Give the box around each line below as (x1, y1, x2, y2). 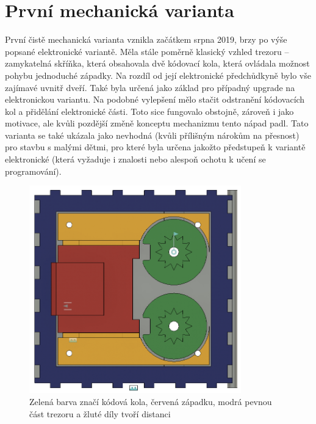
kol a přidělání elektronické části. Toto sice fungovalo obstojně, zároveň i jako (5, 104, 294, 117)
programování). (5, 164, 62, 177)
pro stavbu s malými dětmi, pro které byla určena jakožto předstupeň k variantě (5, 141, 306, 153)
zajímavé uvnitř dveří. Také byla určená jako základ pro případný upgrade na (5, 81, 295, 93)
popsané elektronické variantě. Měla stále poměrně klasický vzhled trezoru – (5, 45, 289, 57)
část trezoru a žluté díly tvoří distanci (29, 407, 171, 420)
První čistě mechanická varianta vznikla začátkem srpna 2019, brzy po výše (5, 33, 287, 46)
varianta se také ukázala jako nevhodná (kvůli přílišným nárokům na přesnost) (5, 128, 300, 141)
